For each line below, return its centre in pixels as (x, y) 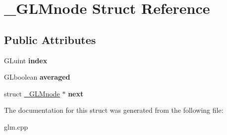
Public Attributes (50, 39)
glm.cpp (16, 126)
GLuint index (26, 60)
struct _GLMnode (32, 93)
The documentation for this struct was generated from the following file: (114, 110)
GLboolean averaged (37, 77)
